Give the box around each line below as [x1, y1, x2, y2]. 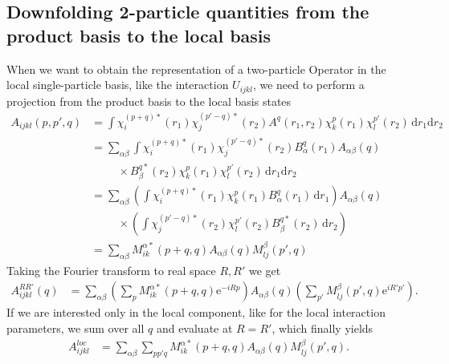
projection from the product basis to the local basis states [6, 92, 292, 109]
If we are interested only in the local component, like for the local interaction [6, 304, 386, 321]
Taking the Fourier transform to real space [6, 261, 216, 278]
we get [248, 261, 281, 278]
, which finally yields [271, 319, 373, 336]
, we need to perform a [252, 76, 365, 93]
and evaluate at [156, 319, 233, 336]
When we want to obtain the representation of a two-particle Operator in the [6, 60, 386, 77]
